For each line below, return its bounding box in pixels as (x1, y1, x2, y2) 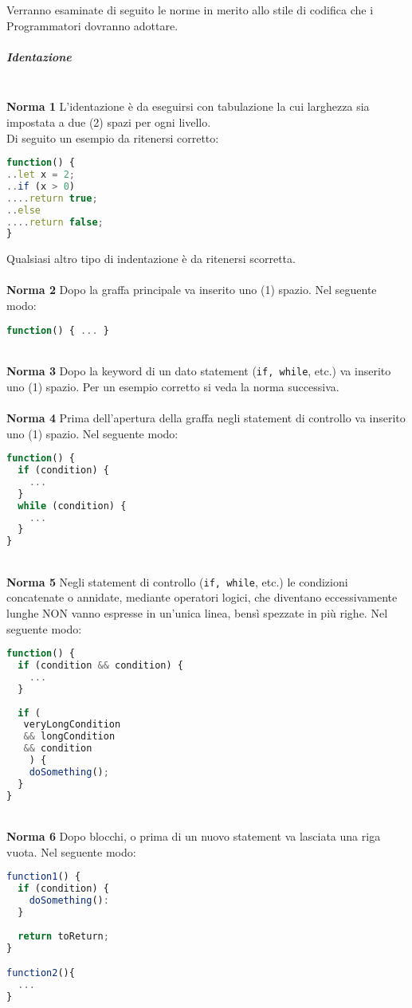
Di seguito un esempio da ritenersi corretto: (6, 129, 219, 146)
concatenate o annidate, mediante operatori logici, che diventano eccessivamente (6, 589, 398, 606)
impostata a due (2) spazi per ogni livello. (6, 113, 211, 130)
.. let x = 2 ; (6, 169, 75, 180)
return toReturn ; (18, 930, 109, 942)
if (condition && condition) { (18, 660, 183, 672)
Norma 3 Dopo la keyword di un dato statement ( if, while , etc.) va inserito (6, 363, 391, 379)
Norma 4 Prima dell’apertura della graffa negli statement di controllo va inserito (6, 409, 406, 426)
